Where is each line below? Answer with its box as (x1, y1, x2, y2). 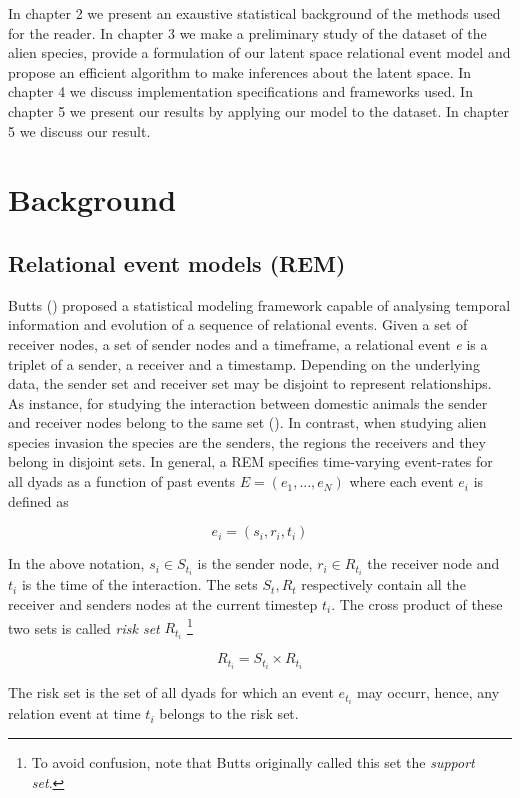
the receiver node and (367, 553, 500, 574)
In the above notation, (8, 553, 145, 574)
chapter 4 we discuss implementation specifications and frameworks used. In (8, 81, 473, 102)
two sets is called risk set (8, 617, 160, 638)
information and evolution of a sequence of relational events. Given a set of (8, 314, 468, 335)
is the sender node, (197, 553, 313, 574)
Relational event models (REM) (8, 247, 346, 278)
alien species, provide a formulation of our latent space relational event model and (8, 42, 511, 63)
